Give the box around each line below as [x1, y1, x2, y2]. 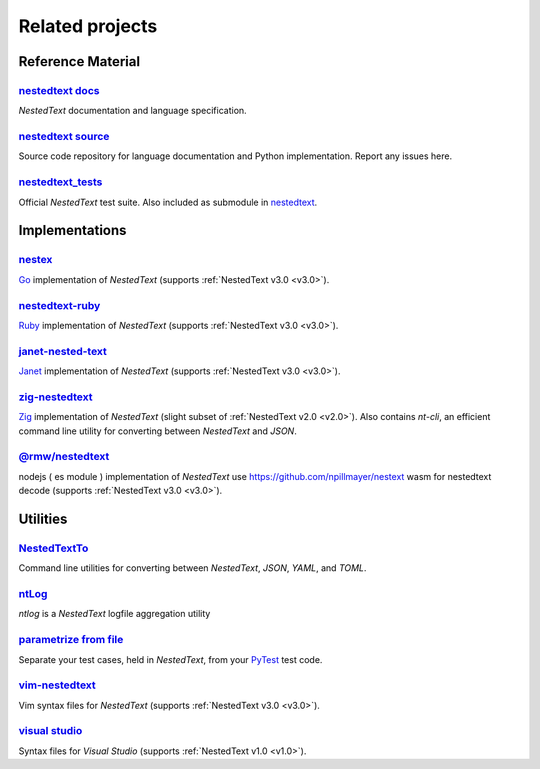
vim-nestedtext [18, 678, 97, 692]
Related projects [18, 15, 158, 37]
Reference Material [18, 53, 140, 70]
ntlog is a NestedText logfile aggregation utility [18, 608, 211, 620]
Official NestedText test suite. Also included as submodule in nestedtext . [18, 196, 318, 208]
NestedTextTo [18, 541, 89, 555]
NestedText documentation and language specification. [18, 105, 247, 117]
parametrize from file [18, 633, 124, 647]
